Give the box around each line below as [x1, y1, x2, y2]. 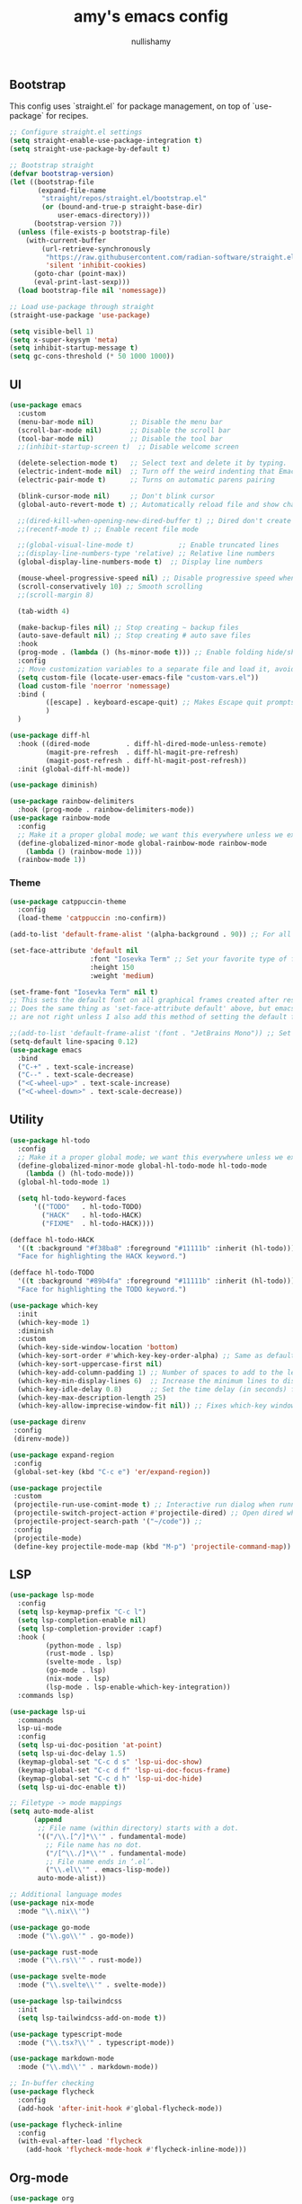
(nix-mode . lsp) [45, 1675, 111, 1684]
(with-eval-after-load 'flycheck [17, 2137, 143, 2146]
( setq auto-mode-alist [9, 1807, 94, 1817]
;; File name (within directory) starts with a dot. [37, 1824, 240, 1833]
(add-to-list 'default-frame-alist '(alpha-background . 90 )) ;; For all [9, 930, 292, 939]
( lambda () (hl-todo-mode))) [25, 1169, 135, 1178]
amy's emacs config [73, 6, 229, 27]
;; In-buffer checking [9, 2079, 94, 2088]
